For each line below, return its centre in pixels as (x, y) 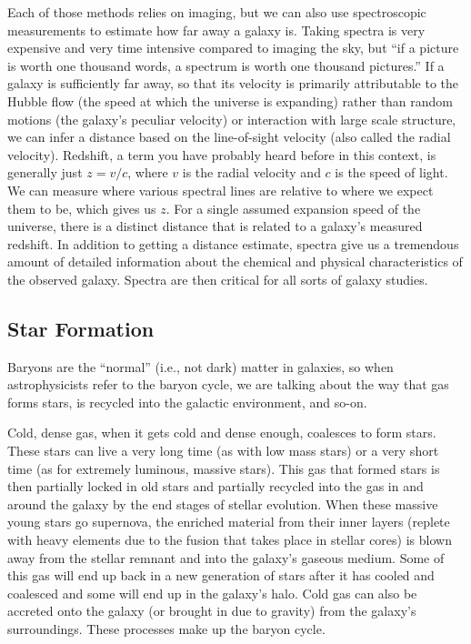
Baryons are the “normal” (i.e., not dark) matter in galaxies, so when (200, 366)
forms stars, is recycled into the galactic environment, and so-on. (187, 402)
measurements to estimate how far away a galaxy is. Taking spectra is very (216, 30)
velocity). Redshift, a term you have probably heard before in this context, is (222, 154)
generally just (45, 172)
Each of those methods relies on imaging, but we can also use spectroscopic (217, 12)
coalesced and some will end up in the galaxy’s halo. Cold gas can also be (212, 593)
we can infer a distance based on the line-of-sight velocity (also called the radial (229, 137)
